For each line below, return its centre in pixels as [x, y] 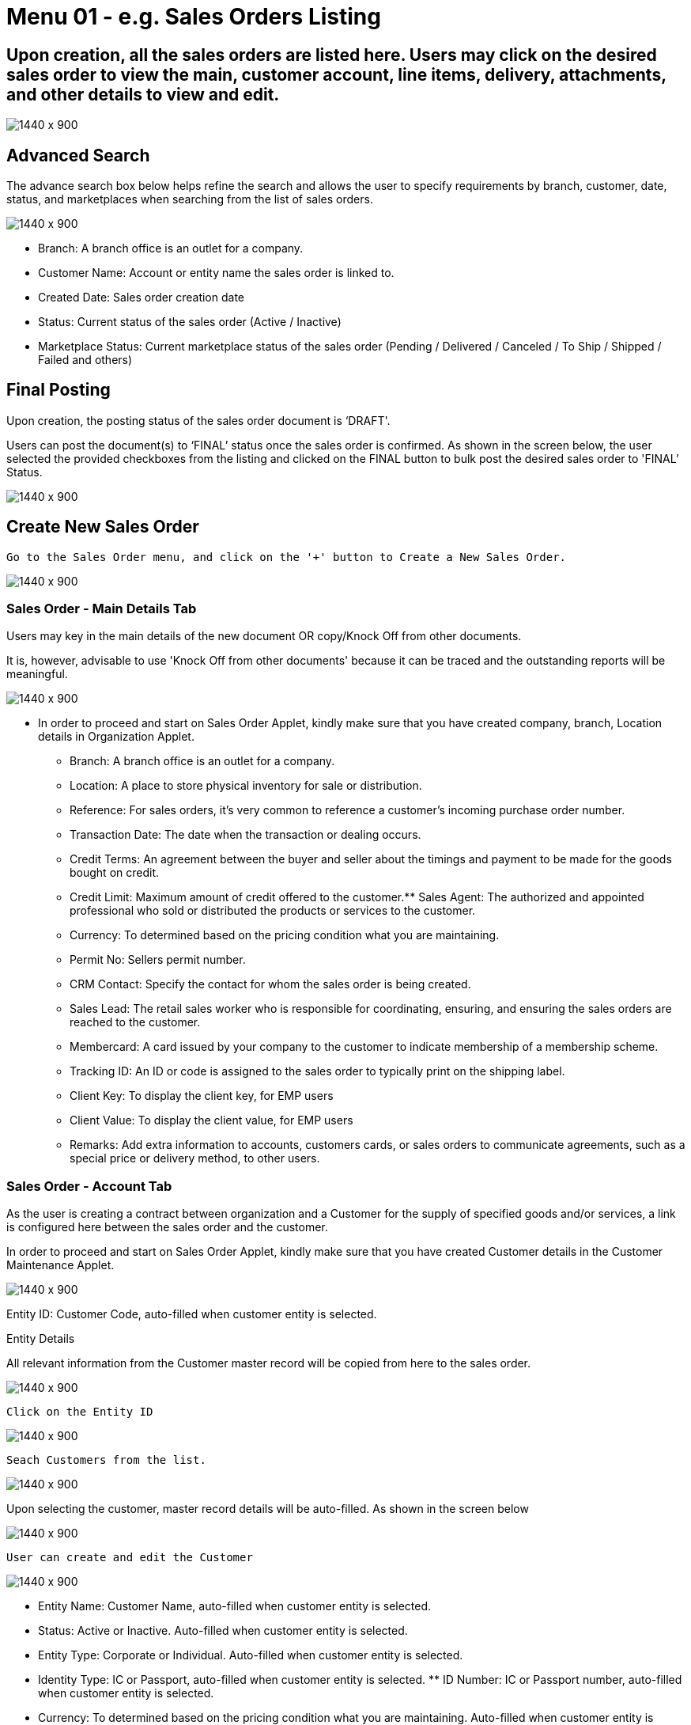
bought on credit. [115, 873]
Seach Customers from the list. [106, 1460]
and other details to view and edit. [143, 94]
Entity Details [41, 1339]
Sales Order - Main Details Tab [102, 609]
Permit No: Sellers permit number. [158, 960]
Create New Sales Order [103, 527]
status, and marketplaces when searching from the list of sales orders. [190, 199]
